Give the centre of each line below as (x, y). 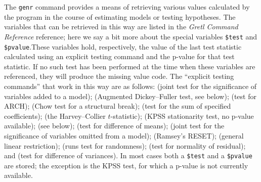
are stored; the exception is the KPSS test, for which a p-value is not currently (126, 165)
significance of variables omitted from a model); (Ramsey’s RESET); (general (124, 135)
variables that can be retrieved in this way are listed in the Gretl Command (121, 27)
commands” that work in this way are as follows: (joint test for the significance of (130, 86)
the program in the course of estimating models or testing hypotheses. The (120, 16)
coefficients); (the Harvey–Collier (55, 116)
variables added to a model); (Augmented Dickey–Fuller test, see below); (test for (130, 96)
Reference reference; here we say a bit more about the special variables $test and (131, 36)
